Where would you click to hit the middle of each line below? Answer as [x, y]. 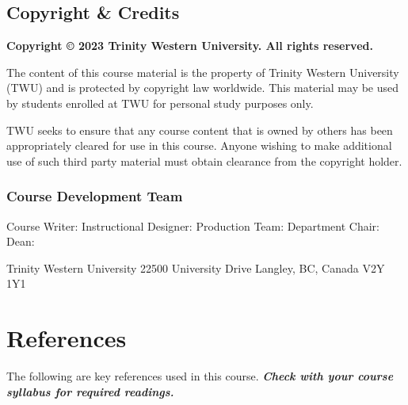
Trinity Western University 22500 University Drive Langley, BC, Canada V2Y [196, 267]
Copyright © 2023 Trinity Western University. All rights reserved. [190, 46]
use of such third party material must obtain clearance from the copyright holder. [204, 160]
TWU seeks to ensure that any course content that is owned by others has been [200, 130]
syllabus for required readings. [90, 391]
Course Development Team [95, 196]
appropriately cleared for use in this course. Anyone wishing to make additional [199, 145]
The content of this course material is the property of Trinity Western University [203, 72]
